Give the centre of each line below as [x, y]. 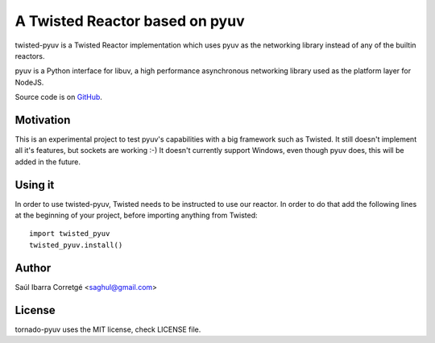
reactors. [30, 56]
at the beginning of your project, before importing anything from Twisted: [136, 215]
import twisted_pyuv [70, 234]
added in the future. [48, 162]
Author [33, 268]
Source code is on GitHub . [58, 97]
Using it [35, 185]
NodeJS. [29, 82]
